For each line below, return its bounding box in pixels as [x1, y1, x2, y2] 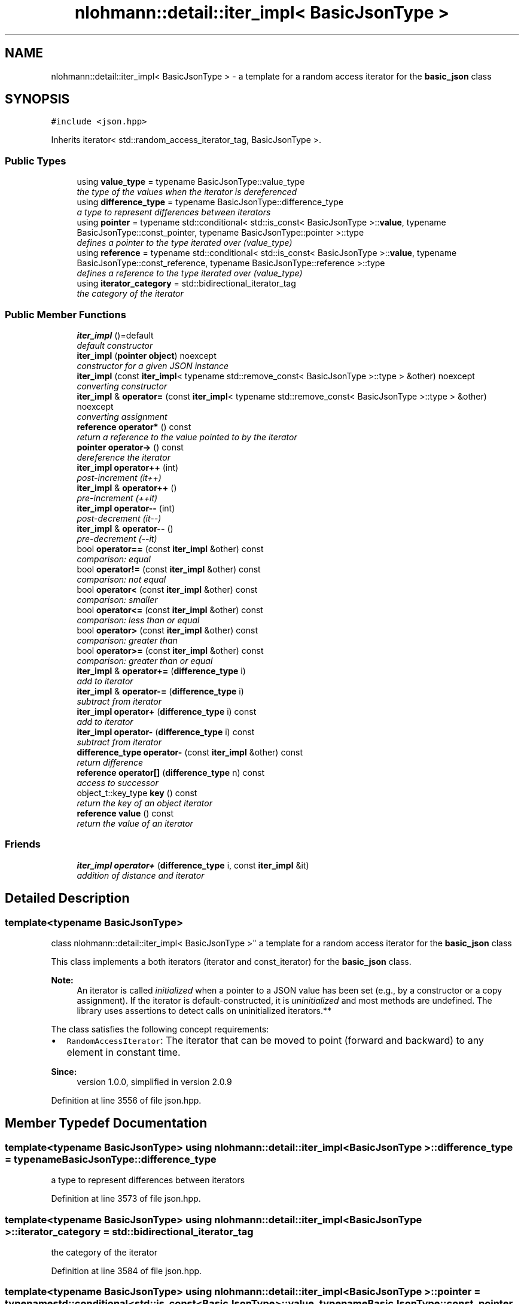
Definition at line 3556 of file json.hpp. [51, 1095, 202, 1105]
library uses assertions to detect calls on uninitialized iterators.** [77, 1005, 332, 1016]
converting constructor [77, 380, 167, 391]
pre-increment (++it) [77, 492, 158, 503]
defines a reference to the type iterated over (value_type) [77, 268, 303, 279]
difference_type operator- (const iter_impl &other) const [77, 747, 303, 757]
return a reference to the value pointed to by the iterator [77, 431, 297, 442]
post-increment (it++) [77, 472, 162, 483]
